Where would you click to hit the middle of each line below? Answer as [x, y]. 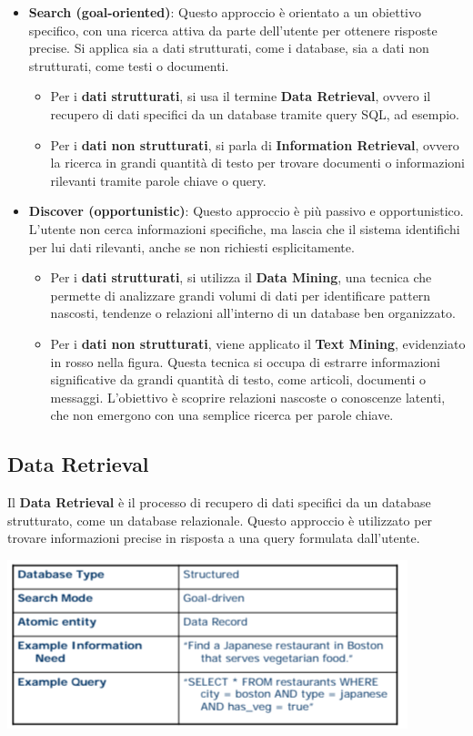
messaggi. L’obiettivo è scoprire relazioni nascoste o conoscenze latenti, [248, 397]
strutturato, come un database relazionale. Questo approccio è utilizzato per [220, 520]
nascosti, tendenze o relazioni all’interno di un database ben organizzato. [253, 313]
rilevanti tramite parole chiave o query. [158, 180]
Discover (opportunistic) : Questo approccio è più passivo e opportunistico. [246, 211]
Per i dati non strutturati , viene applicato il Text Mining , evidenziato [258, 343]
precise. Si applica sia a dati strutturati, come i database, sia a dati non [229, 48]
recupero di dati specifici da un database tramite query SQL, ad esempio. [255, 113]
